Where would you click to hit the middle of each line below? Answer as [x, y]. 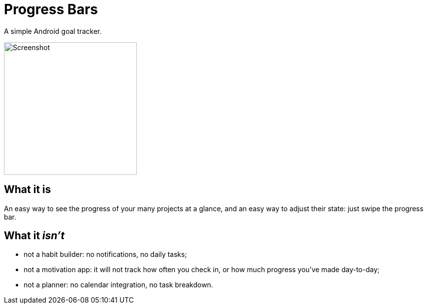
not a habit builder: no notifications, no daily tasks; [105, 254]
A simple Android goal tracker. [53, 31]
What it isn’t [34, 236]
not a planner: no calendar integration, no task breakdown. [119, 285]
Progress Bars [51, 9]
